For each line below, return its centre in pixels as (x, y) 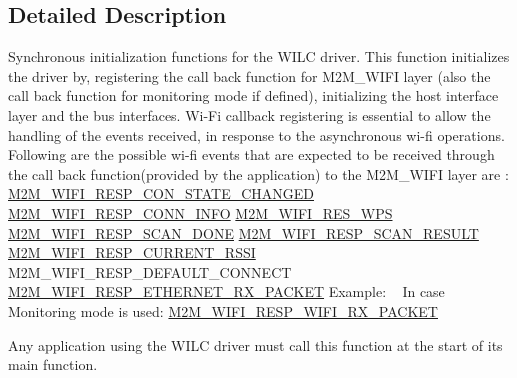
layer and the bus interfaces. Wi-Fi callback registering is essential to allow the (249, 114)
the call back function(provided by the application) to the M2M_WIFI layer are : (258, 173)
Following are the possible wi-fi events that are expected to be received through (251, 154)
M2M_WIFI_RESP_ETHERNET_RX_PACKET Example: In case (226, 291)
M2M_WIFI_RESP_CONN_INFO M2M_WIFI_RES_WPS (200, 212)
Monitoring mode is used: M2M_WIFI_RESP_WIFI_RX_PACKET (223, 310)
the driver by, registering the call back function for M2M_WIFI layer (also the (249, 75)
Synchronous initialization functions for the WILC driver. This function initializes (259, 56)
